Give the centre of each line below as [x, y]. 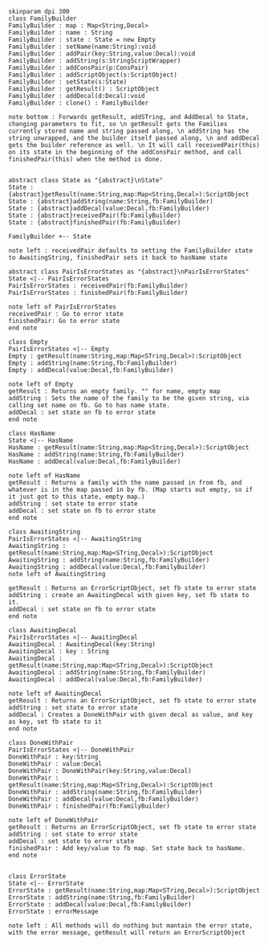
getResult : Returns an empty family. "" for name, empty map [114, 391]
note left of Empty [41, 384]
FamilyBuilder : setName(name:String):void [82, 47]
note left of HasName [45, 476]
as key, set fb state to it [55, 722]
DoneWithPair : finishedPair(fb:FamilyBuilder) [89, 806]
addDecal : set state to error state [71, 841]
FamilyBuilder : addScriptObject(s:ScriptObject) [93, 75]
